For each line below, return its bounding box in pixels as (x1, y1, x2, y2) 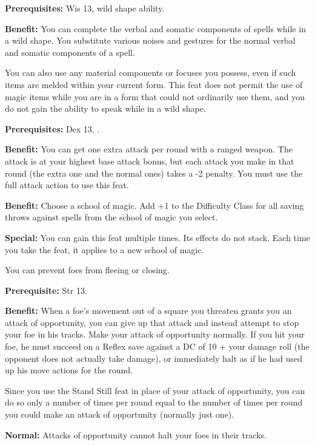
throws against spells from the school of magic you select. (5, 211, 218, 223)
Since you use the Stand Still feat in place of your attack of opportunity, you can (5, 384, 305, 396)
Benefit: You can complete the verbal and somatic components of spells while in (5, 22, 306, 35)
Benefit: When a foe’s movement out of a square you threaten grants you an (5, 304, 292, 317)
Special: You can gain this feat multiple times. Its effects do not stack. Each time (5, 231, 310, 243)
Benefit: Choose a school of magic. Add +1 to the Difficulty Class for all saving (5, 199, 304, 211)
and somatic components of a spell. (5, 46, 135, 58)
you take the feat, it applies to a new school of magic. (5, 243, 204, 256)
